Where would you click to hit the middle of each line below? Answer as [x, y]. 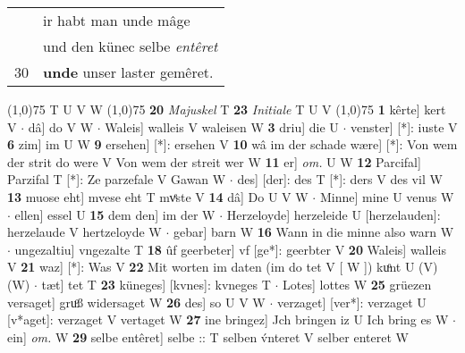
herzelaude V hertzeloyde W [85, 232]
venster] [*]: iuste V [404, 126]
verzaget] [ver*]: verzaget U [351, 302]
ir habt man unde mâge [117, 20]
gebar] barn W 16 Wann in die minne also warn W [313, 232]
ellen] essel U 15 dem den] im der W [115, 214]
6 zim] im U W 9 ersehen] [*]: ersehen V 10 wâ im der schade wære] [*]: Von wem [232, 144]
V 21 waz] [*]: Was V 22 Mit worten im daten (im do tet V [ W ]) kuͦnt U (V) [223, 267]
